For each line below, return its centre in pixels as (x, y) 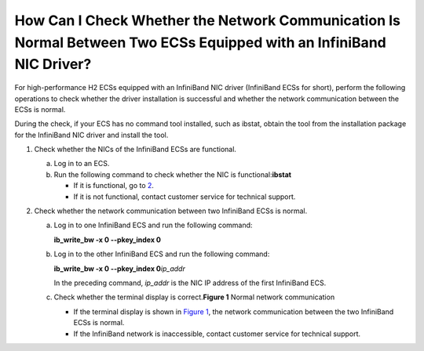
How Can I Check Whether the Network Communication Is (207, 20)
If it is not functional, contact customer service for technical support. (185, 197)
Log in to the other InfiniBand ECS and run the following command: (162, 254)
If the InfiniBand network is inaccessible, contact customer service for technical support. (217, 334)
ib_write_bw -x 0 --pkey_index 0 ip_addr (120, 268)
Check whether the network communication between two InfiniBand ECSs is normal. (171, 211)
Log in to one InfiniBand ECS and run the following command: (153, 225)
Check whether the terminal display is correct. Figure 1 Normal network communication (194, 297)
